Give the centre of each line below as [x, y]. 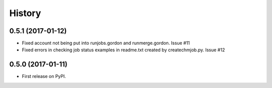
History [25, 13]
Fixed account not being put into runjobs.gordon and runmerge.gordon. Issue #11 [106, 43]
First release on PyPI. [44, 76]
